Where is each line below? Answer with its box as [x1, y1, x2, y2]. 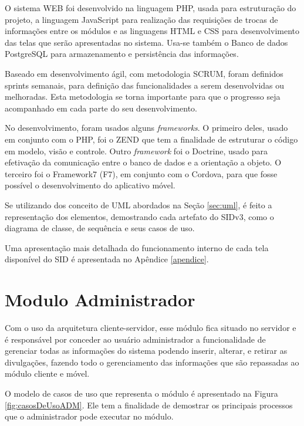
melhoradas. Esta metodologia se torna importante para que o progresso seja [5, 90, 281, 103]
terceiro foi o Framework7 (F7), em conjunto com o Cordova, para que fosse [5, 167, 278, 180]
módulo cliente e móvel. [5, 367, 90, 380]
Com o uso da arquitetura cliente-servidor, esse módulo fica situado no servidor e [5, 322, 296, 333]
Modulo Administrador [5, 288, 195, 312]
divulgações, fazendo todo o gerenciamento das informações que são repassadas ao [5, 356, 299, 368]
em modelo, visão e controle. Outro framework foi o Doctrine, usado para [5, 144, 268, 157]
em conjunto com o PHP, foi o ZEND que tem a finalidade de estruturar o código [5, 133, 298, 145]
